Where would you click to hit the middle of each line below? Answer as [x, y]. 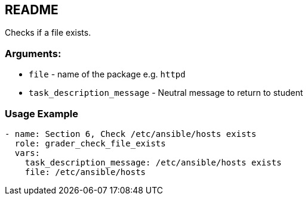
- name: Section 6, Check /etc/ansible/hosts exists [131, 134]
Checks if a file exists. [48, 33]
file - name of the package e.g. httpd [107, 74]
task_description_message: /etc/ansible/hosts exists [153, 162]
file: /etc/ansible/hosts [85, 172]
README [32, 10]
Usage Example [41, 113]
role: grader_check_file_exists [90, 143]
